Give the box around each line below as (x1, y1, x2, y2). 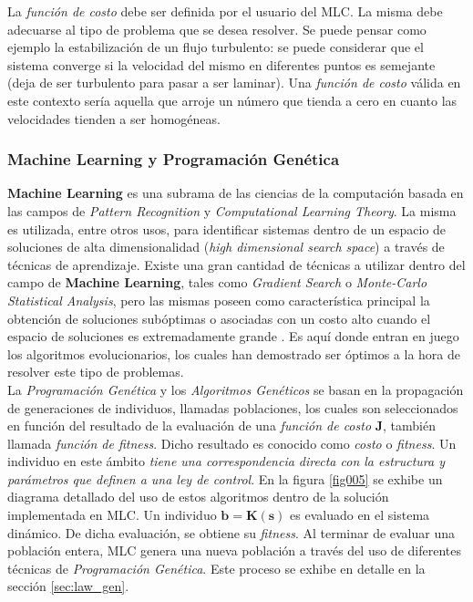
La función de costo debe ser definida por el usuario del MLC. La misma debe (7, 2, 443, 20)
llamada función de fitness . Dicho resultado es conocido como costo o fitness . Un (7, 433, 457, 452)
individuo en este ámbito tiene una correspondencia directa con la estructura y (7, 451, 446, 471)
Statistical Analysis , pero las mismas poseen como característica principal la (7, 290, 430, 309)
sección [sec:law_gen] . (7, 576, 129, 596)
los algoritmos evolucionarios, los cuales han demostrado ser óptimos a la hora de (7, 344, 460, 363)
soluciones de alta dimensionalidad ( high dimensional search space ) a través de (7, 237, 445, 256)
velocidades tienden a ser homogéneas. (7, 109, 221, 128)
